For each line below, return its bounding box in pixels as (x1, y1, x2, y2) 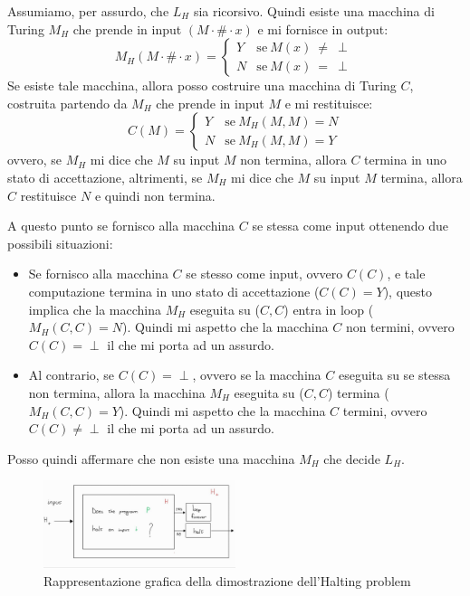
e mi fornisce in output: (257, 19, 388, 38)
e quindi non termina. (94, 185, 216, 204)
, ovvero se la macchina (192, 365, 321, 384)
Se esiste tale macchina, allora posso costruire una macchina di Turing (7, 76, 397, 95)
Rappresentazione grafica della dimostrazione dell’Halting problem (43, 571, 411, 590)
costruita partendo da (7, 93, 128, 112)
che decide (323, 449, 380, 468)
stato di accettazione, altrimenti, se (7, 167, 203, 186)
